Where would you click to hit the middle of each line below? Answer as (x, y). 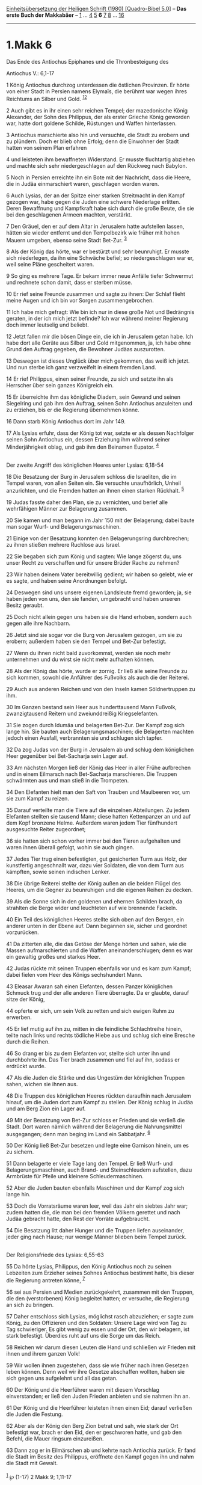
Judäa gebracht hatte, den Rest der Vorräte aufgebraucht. (78, 1219)
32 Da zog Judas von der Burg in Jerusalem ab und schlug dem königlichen (100, 749)
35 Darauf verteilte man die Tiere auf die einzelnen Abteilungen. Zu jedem (98, 810)
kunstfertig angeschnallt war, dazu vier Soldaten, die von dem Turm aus (95, 865)
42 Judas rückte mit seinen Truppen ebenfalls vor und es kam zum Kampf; (99, 968)
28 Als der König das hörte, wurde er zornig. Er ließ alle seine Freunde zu (97, 671)
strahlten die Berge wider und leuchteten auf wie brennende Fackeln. (92, 908)
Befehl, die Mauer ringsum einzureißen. (55, 1438)
